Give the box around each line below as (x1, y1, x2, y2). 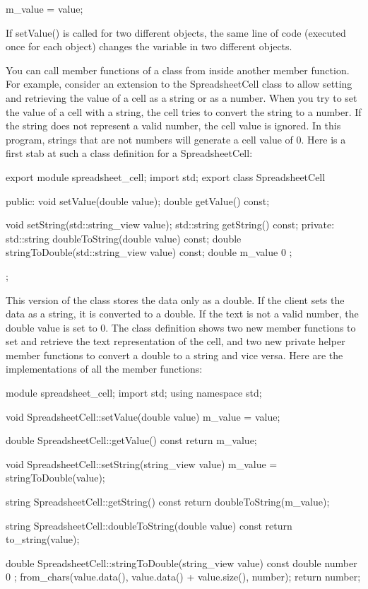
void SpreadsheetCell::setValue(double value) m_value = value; (6, 409, 280, 424)
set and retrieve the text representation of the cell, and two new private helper (6, 334, 345, 349)
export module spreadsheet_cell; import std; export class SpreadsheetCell (6, 169, 326, 184)
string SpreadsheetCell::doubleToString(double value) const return (6, 518, 292, 532)
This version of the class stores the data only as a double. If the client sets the (6, 292, 345, 307)
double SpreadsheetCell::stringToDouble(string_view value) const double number (6, 555, 357, 570)
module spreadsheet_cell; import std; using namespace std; (6, 385, 262, 400)
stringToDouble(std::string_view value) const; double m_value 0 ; (6, 245, 292, 259)
